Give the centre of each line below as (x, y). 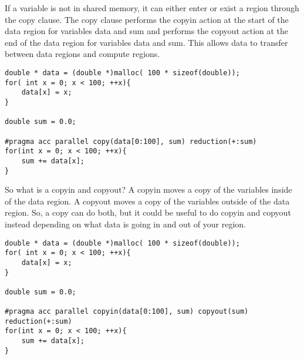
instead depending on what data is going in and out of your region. (125, 224)
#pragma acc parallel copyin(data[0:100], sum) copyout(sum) (127, 312)
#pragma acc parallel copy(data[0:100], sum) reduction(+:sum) (131, 141)
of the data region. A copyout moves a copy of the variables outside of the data (147, 201)
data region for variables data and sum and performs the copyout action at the (147, 31)
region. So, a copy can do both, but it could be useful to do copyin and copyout (148, 212)
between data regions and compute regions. (82, 54)
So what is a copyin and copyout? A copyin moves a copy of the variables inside (148, 189)
